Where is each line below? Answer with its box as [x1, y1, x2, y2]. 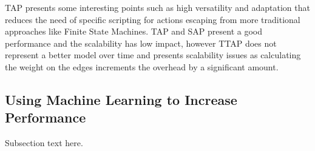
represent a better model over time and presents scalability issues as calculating [5, 49, 301, 61]
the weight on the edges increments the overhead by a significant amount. [5, 60, 279, 73]
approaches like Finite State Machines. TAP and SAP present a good [5, 25, 263, 38]
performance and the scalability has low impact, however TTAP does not [5, 36, 277, 49]
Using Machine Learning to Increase [5, 90, 237, 109]
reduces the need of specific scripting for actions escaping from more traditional [5, 13, 300, 25]
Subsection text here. [5, 136, 83, 149]
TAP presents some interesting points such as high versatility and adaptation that [5, 1, 310, 13]
